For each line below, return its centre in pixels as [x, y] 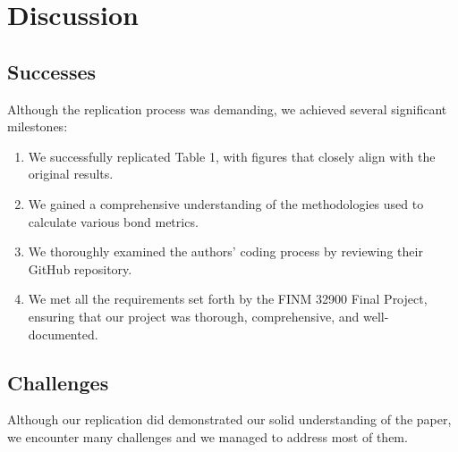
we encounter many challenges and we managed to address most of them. [208, 436]
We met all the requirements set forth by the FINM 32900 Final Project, [228, 299]
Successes [52, 71]
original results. [71, 174]
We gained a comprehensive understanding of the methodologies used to [226, 203]
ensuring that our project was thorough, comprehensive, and [194, 316]
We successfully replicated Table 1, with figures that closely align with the [232, 156]
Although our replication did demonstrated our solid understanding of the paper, [229, 419]
